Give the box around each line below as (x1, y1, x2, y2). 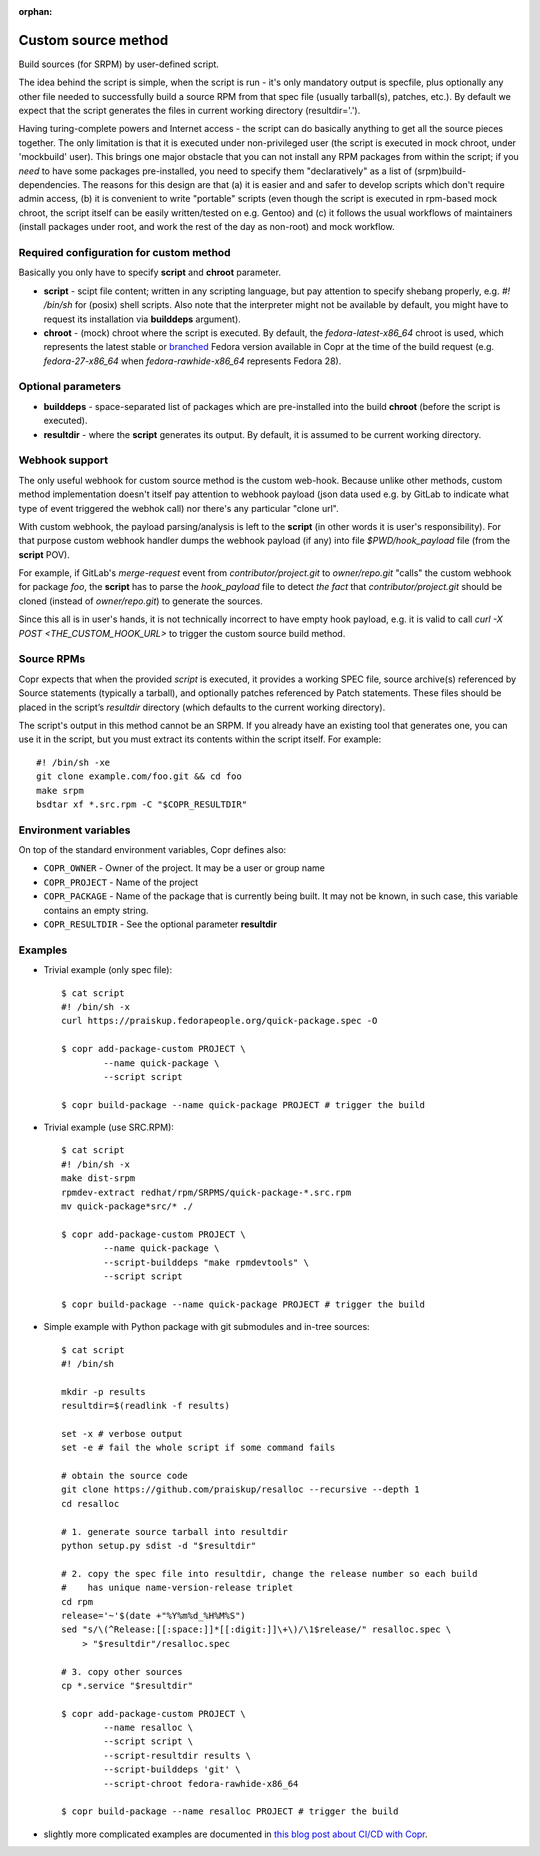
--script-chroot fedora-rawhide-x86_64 (103, 1778, 299, 1789)
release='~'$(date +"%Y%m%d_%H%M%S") (61, 1610, 247, 1621)
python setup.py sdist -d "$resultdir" (61, 1540, 257, 1551)
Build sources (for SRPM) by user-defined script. (18, 58, 220, 70)
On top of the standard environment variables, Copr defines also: (18, 844, 287, 856)
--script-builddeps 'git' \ (103, 1764, 241, 1775)
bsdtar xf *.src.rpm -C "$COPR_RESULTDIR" (36, 798, 248, 810)
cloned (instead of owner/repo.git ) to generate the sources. (18, 595, 264, 607)
